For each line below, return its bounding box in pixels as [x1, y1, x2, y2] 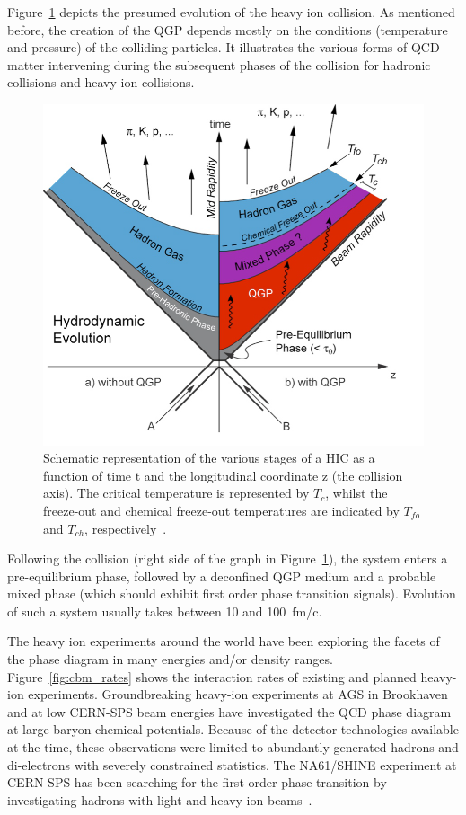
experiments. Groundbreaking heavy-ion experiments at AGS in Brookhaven [28, 685, 448, 704]
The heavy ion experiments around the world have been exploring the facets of [7, 632, 440, 651]
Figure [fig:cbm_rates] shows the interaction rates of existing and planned [7, 667, 417, 686]
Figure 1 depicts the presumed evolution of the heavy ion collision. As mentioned [7, 3, 455, 21]
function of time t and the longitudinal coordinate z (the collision [43, 465, 403, 484]
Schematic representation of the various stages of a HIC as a [43, 448, 375, 467]
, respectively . [84, 518, 167, 537]
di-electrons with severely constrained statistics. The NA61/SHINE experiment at [7, 755, 457, 774]
